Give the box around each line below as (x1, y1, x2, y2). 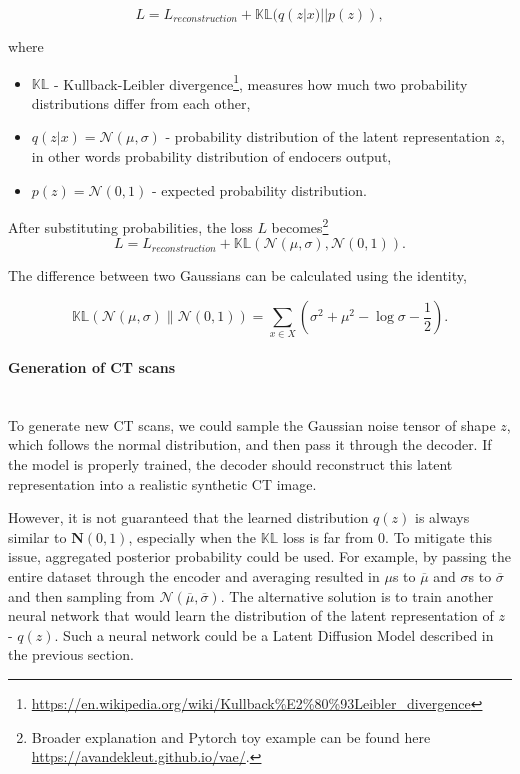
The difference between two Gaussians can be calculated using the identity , (8, 265, 467, 286)
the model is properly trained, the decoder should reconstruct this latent (8, 453, 453, 474)
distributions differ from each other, (31, 92, 251, 113)
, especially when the (128, 526, 257, 547)
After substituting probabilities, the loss (8, 216, 253, 237)
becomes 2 (271, 214, 329, 237)
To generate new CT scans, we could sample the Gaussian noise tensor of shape (8, 414, 496, 435)
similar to (8, 526, 67, 547)
